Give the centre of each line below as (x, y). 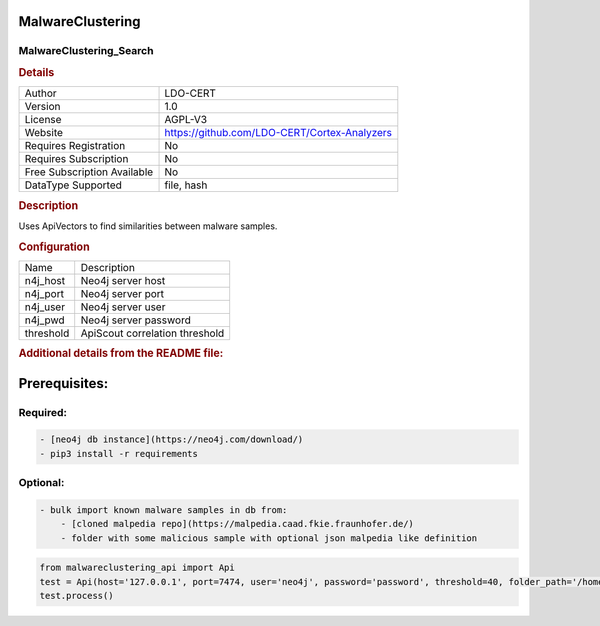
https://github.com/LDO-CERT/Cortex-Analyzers (278, 133)
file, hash (186, 185)
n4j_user (44, 307)
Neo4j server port (122, 293)
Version (42, 107)
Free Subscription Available (89, 172)
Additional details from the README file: (121, 353)
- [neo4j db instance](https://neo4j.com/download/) (171, 439)
